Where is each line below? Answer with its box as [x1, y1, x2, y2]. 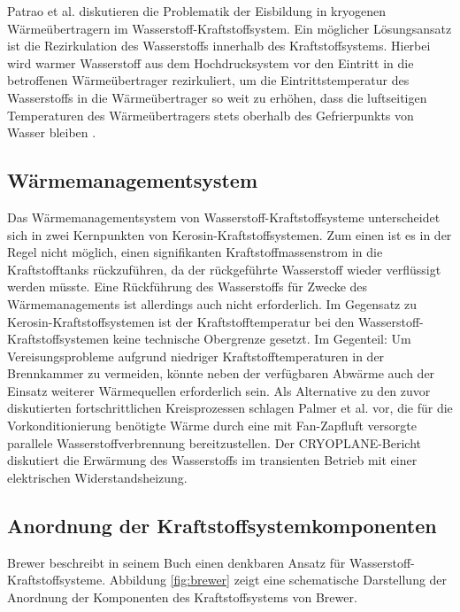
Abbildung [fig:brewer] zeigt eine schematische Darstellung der [109, 570, 448, 589]
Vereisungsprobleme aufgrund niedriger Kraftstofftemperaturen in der [7, 346, 385, 365]
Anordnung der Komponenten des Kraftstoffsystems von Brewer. [7, 587, 357, 606]
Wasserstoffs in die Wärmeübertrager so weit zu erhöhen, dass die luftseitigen [7, 88, 427, 106]
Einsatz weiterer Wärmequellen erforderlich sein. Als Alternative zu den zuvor [7, 381, 431, 399]
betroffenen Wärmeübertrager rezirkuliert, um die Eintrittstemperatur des [7, 71, 410, 89]
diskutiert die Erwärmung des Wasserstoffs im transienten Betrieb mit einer [7, 451, 418, 469]
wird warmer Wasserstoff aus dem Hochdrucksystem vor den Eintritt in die [7, 53, 414, 72]
